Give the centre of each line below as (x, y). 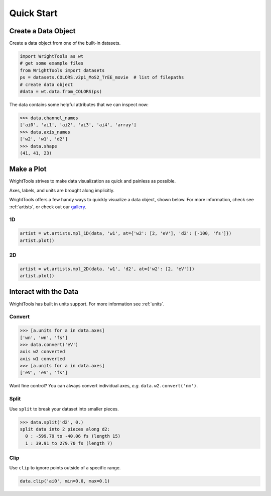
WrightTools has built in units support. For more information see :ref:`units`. (87, 304)
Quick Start (33, 13)
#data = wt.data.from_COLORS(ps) (61, 91)
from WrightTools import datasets (62, 70)
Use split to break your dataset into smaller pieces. (64, 409)
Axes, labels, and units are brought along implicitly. (62, 190)
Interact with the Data (44, 292)
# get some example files (52, 63)
